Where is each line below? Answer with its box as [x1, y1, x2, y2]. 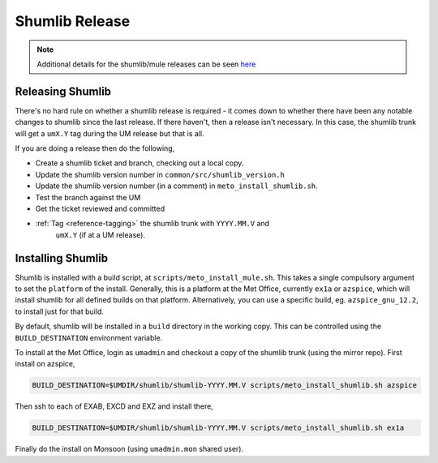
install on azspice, [15, 359, 76, 369]
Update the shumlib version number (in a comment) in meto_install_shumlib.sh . [35, 181, 318, 191]
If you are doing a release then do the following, [15, 144, 175, 153]
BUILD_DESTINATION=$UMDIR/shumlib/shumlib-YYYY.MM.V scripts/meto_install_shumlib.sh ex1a [32, 423, 405, 433]
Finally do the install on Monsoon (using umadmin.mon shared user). [15, 444, 243, 454]
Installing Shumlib [15, 251, 109, 265]
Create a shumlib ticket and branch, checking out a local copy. [35, 158, 244, 168]
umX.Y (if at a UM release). [55, 229, 146, 239]
